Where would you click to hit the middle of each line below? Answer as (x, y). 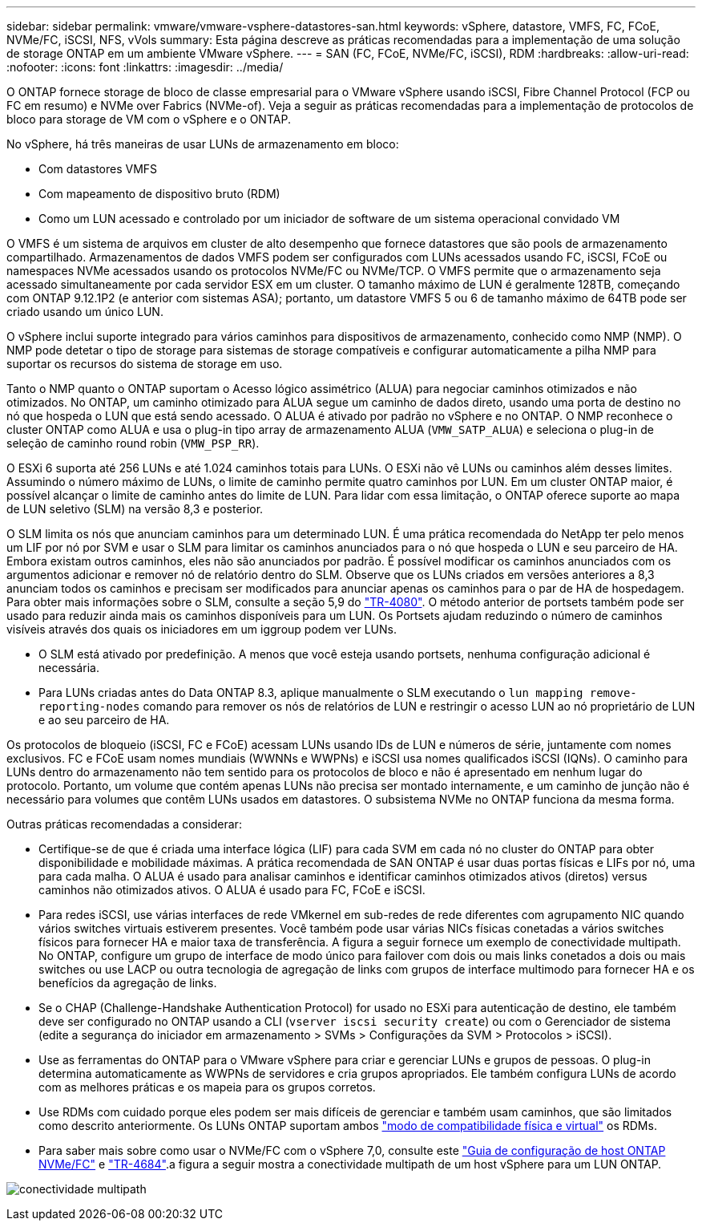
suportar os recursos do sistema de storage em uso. (145, 364)
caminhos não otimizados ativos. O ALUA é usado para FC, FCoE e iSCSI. (232, 890)
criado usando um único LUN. (85, 312)
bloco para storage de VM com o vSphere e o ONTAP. (149, 119)
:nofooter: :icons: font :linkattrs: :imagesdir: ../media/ (145, 67)
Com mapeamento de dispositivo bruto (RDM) (159, 194)
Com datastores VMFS (98, 169)
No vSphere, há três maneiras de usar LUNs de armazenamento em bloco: (203, 144)
